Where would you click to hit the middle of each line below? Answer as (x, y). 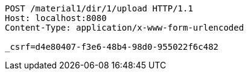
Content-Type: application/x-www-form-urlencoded (125, 28)
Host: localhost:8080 (56, 18)
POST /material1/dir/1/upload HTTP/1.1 (99, 8)
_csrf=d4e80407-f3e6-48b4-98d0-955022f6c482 (112, 47)
